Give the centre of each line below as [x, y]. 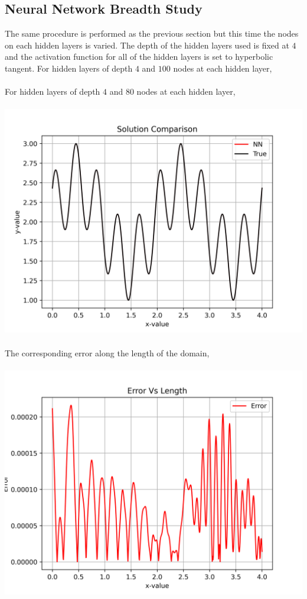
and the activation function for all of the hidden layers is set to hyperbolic [139, 57]
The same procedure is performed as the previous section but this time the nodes [152, 33]
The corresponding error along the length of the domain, [107, 352]
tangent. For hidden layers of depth [69, 68]
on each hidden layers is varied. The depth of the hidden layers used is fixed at [147, 45]
